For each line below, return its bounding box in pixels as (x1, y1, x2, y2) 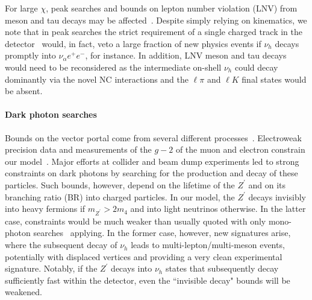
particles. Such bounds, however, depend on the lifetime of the (5, 178, 235, 191)
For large (5, 2, 38, 14)
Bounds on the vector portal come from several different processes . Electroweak (5, 131, 302, 144)
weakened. (5, 286, 42, 298)
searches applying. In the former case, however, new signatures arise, (33, 226, 291, 239)
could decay (234, 60, 278, 73)
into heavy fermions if (5, 202, 86, 215)
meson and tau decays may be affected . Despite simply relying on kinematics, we (5, 13, 307, 26)
